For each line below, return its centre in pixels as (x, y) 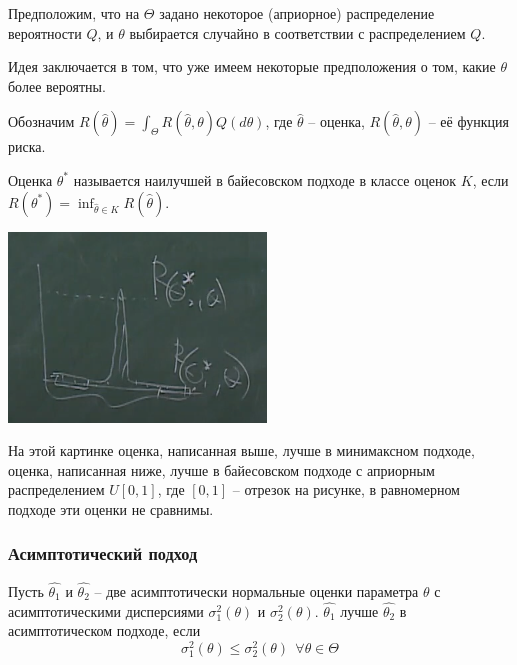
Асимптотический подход (103, 553)
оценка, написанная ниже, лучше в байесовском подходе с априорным (221, 469)
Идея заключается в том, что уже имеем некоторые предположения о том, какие (252, 66)
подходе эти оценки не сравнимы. (111, 508)
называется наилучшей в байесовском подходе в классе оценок (265, 179)
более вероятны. (57, 85)
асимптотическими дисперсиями (106, 610)
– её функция (468, 121)
